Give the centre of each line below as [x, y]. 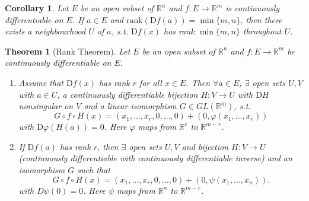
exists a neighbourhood [45, 31]
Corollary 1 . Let [37, 8]
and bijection [205, 146]
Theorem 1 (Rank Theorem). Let [68, 51]
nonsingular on [46, 106]
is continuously [253, 8]
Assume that [41, 82]
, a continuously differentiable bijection [128, 94]
